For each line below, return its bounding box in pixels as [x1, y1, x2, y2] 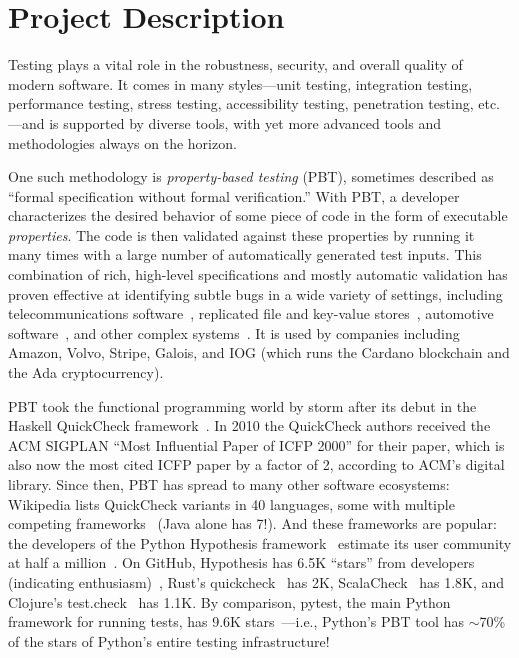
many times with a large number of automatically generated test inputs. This [8, 244, 482, 265]
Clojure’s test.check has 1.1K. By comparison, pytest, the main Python [8, 591, 451, 612]
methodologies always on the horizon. [8, 132, 237, 153]
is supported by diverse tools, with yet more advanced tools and [49, 112, 441, 133]
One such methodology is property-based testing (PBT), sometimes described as [8, 166, 494, 187]
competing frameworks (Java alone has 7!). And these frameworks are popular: [8, 513, 497, 534]
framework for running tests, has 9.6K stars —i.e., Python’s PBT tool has [8, 611, 464, 632]
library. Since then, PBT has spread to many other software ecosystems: [8, 474, 450, 494]
